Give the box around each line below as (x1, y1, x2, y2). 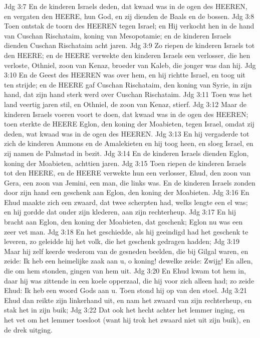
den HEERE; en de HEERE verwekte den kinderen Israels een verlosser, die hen (4, 49, 250, 60)
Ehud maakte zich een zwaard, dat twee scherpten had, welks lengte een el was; (4, 196, 248, 207)
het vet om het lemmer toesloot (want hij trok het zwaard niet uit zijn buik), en (4, 314, 250, 324)
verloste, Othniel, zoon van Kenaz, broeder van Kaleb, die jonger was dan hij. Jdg (4, 59, 256, 70)
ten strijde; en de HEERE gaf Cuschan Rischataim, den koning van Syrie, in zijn (4, 79, 252, 89)
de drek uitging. (4, 324, 53, 334)
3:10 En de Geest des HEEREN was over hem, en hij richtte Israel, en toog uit (4, 69, 245, 80)
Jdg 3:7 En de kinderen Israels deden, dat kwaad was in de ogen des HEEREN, (4, 1, 247, 11)
